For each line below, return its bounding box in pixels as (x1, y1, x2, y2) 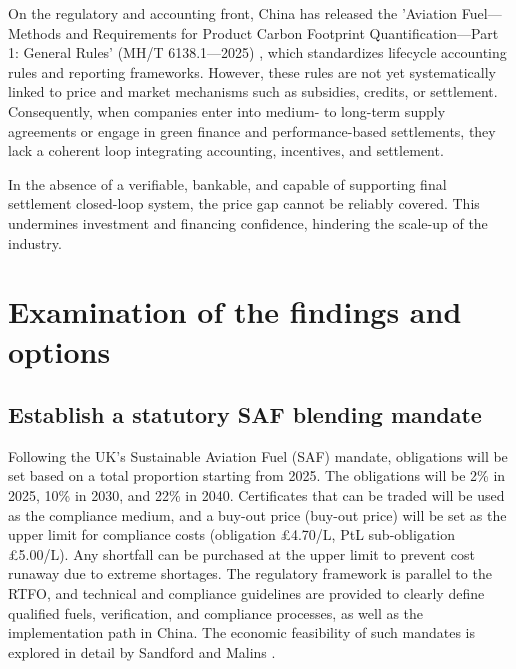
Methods (8, 22, 61, 43)
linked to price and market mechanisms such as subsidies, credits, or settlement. (8, 81, 498, 102)
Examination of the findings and (8, 291, 462, 332)
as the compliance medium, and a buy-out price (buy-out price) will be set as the (8, 504, 507, 525)
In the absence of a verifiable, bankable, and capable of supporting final (8, 173, 447, 194)
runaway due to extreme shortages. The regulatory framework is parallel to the (8, 563, 492, 584)
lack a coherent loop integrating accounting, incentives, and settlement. (8, 140, 444, 161)
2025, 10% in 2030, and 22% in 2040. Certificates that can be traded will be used (8, 485, 505, 506)
